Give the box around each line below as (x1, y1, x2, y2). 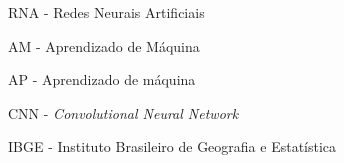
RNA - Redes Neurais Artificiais (8, 2, 205, 22)
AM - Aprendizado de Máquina (8, 35, 200, 56)
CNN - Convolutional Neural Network (8, 102, 239, 123)
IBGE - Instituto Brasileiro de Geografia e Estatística (8, 136, 337, 157)
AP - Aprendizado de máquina (8, 69, 196, 90)
